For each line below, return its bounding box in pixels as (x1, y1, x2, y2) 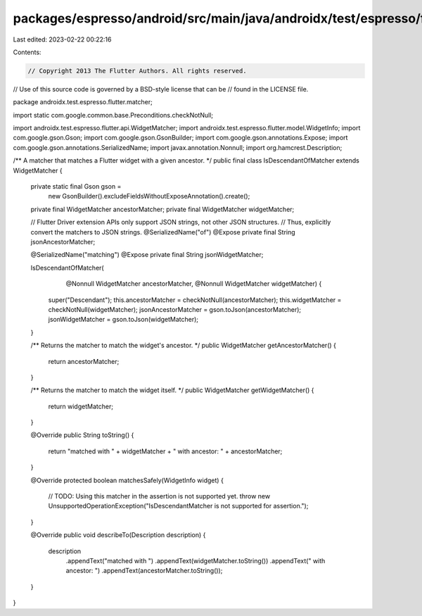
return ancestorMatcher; (48, 357, 120, 365)
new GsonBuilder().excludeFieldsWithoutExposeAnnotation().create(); (48, 192, 250, 201)
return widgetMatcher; (48, 402, 114, 410)
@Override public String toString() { (30, 431, 134, 439)
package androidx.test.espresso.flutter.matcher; (13, 98, 153, 106)
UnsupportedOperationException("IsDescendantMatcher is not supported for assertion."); (48, 502, 309, 510)
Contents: (13, 48, 41, 56)
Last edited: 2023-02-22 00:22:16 (13, 35, 112, 44)
